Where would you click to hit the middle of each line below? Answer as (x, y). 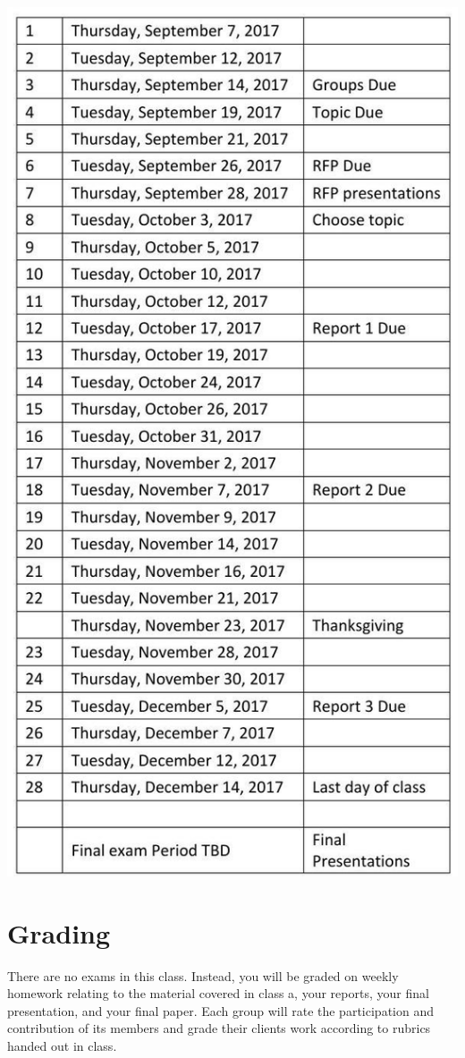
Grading (59, 932)
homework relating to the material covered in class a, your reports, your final (218, 993)
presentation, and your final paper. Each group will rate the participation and (220, 1010)
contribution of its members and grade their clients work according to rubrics (219, 1028)
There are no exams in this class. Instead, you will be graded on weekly (203, 975)
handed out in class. (62, 1046)
